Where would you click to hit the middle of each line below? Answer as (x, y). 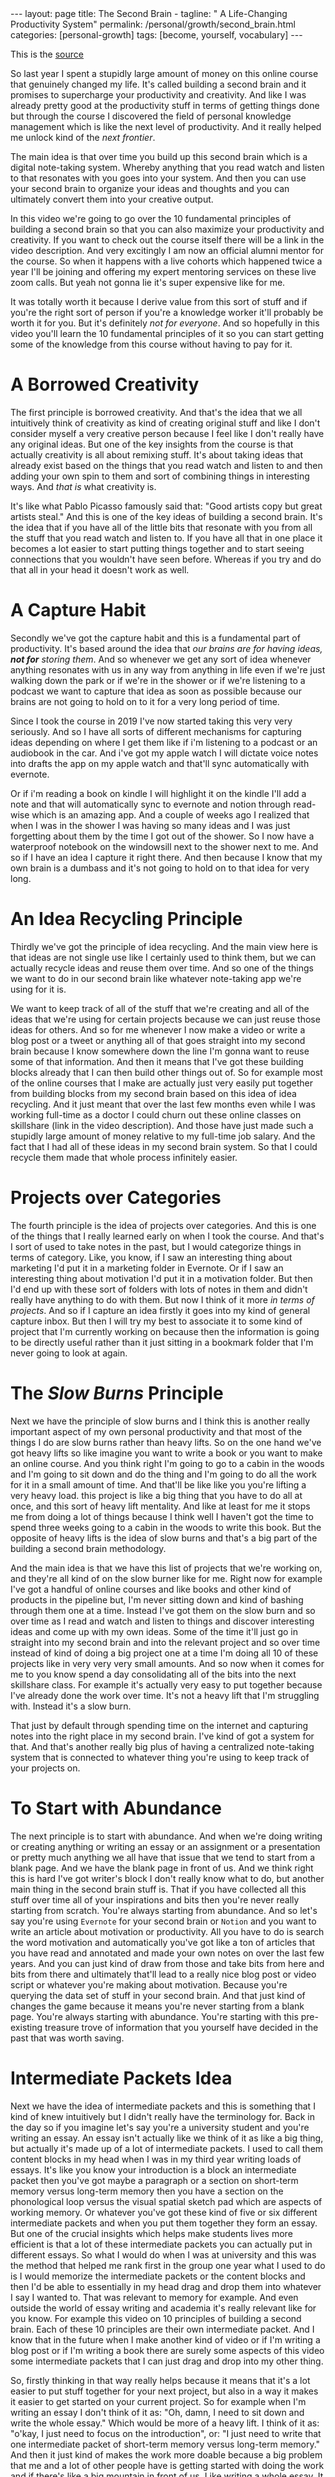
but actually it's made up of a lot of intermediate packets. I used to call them (167, 2148)
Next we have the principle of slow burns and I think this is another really (160, 1421)
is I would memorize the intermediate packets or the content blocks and (158, 2276)
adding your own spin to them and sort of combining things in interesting (160, 476)
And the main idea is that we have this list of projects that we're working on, (166, 1568)
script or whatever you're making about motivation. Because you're (149, 1984)
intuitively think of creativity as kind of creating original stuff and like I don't (165, 423)
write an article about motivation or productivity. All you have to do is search (167, 1931)
